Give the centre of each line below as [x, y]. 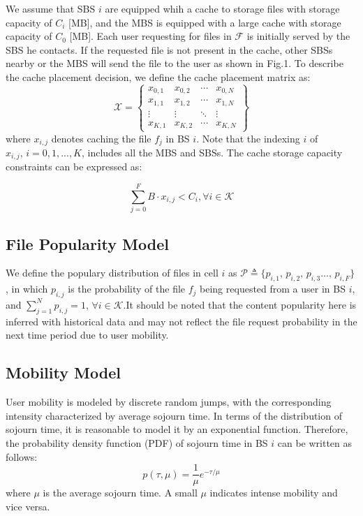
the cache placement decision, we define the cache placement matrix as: [158, 76]
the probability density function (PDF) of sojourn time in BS [137, 442]
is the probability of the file [127, 289]
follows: [22, 456]
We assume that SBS [51, 8]
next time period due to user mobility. [87, 335]
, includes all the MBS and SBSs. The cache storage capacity [212, 152]
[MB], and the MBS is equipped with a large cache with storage [205, 22]
